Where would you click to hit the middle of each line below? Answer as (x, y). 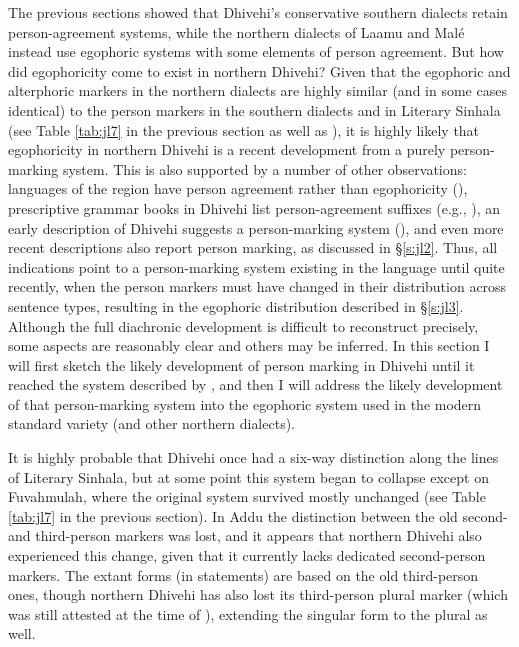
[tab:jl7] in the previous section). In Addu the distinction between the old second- (258, 515)
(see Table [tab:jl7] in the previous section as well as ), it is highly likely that (244, 129)
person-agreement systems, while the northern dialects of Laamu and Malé (236, 31)
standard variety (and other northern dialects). (151, 423)
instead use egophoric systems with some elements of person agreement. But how (256, 51)
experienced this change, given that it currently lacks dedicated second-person (247, 555)
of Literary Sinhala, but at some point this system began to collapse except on (248, 476)
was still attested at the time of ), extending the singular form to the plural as (248, 613)
